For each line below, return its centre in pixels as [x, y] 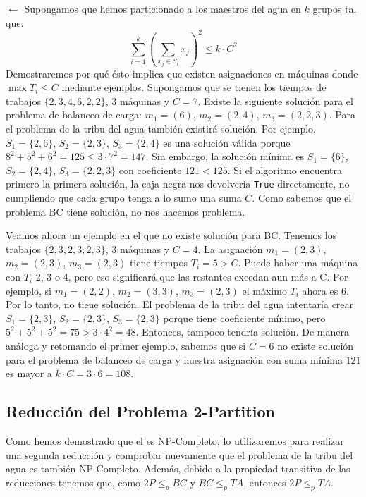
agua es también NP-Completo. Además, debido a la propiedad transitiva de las [178, 468]
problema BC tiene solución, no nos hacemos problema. [126, 211]
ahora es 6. [325, 290]
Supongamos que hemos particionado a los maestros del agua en [163, 8]
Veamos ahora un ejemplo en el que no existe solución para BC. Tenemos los [171, 235]
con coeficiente [150, 170]
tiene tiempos [159, 263]
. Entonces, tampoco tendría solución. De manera [242, 332]
